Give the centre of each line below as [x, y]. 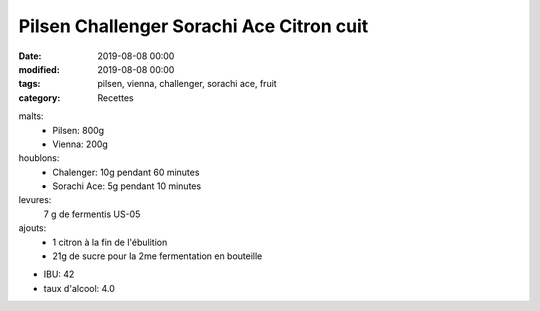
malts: [31, 116]
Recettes [115, 97]
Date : [30, 56]
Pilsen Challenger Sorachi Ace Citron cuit [193, 26]
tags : [29, 84]
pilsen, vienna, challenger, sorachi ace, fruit [187, 84]
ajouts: [32, 228]
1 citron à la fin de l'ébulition [110, 242]
